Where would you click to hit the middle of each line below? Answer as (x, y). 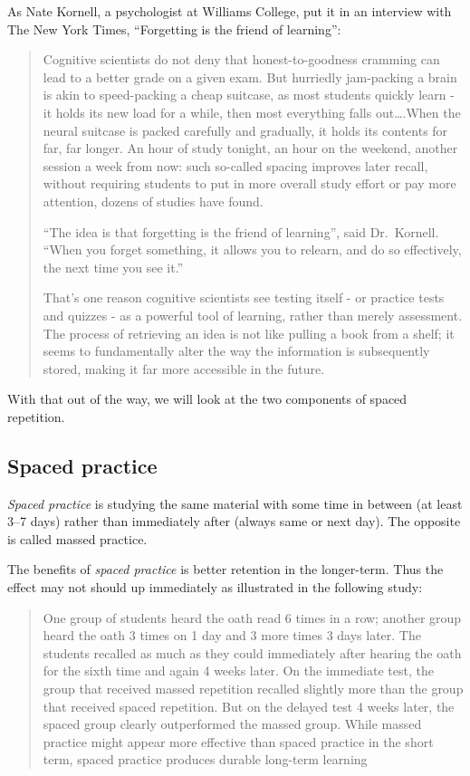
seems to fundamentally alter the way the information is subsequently (236, 351)
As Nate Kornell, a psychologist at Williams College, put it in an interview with (230, 11)
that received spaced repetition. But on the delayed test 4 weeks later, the (249, 706)
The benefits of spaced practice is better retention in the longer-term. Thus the (225, 569)
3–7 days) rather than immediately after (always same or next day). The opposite (234, 521)
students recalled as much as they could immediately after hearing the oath (252, 652)
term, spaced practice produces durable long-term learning (205, 759)
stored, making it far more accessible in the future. (184, 368)
